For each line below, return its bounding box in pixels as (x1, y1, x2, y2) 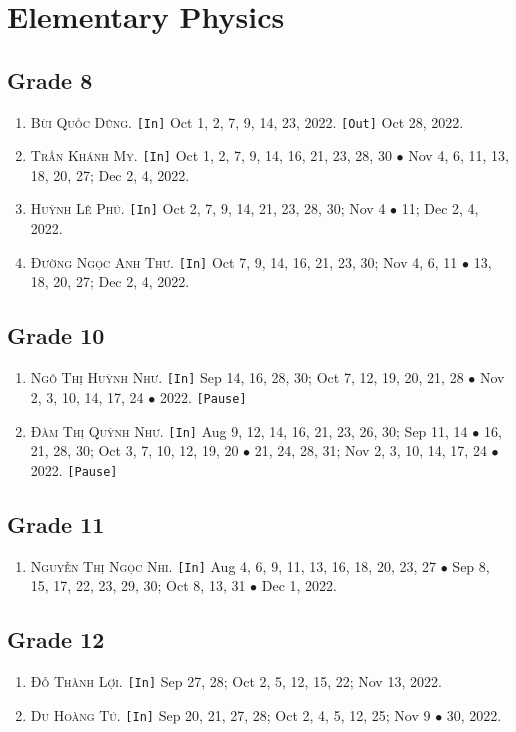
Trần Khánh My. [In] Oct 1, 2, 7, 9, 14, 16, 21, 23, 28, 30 (30, 145, 392, 166)
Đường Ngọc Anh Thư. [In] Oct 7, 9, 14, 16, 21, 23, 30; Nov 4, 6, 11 (30, 251, 458, 272)
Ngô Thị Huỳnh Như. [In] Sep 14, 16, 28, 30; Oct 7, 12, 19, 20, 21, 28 (30, 367, 464, 388)
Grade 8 (7, 64, 93, 95)
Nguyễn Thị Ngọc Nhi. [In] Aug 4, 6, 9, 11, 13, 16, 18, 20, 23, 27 (30, 555, 437, 576)
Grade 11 (7, 508, 105, 539)
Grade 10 (7, 320, 105, 351)
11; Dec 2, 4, (401, 198, 479, 219)
